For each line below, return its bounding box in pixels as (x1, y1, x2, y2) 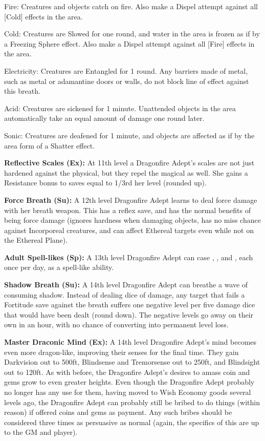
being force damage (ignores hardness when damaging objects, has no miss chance (4, 215, 261, 225)
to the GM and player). (4, 427, 78, 437)
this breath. (4, 86, 40, 96)
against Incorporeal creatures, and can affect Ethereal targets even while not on (4, 224, 254, 235)
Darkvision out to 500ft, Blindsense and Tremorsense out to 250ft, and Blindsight (4, 356, 260, 367)
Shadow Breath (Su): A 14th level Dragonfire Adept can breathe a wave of (4, 279, 248, 290)
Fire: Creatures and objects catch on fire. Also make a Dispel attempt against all (4, 1, 258, 11)
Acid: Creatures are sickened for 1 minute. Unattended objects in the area (4, 102, 236, 113)
